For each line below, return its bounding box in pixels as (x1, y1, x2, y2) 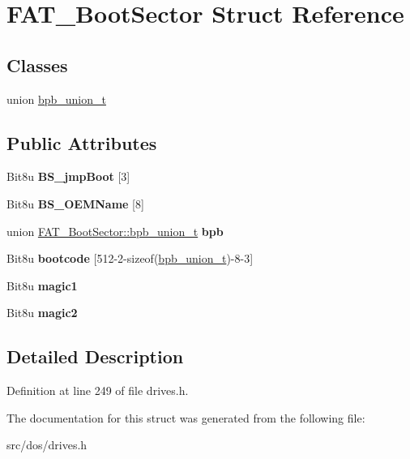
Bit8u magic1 (6, 277, 78, 294)
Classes (6, 52, 68, 77)
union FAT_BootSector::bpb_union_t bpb (6, 222, 224, 239)
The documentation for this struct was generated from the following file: (6, 409, 365, 426)
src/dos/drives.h (6, 436, 88, 453)
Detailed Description (6, 344, 184, 369)
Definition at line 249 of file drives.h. (6, 382, 189, 399)
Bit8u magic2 (6, 304, 78, 321)
